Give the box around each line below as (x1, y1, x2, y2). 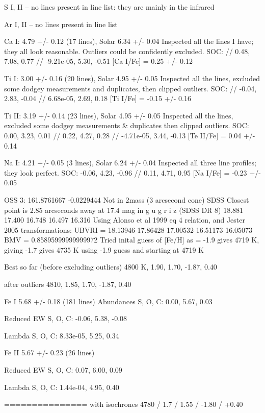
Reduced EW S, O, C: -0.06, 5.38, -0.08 (4, 313, 127, 324)
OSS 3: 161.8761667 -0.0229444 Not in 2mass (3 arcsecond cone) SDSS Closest (4, 194, 249, 205)
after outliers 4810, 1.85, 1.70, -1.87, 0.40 (4, 279, 131, 289)
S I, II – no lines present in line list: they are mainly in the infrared (4, 2, 215, 12)
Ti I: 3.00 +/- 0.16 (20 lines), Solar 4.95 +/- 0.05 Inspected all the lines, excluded (4, 72, 260, 83)
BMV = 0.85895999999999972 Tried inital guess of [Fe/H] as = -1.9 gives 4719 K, (4, 234, 259, 245)
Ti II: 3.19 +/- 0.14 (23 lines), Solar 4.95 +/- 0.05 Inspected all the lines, (4, 110, 233, 120)
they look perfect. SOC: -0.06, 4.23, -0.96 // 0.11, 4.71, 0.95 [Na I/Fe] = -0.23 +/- (4, 167, 261, 178)
